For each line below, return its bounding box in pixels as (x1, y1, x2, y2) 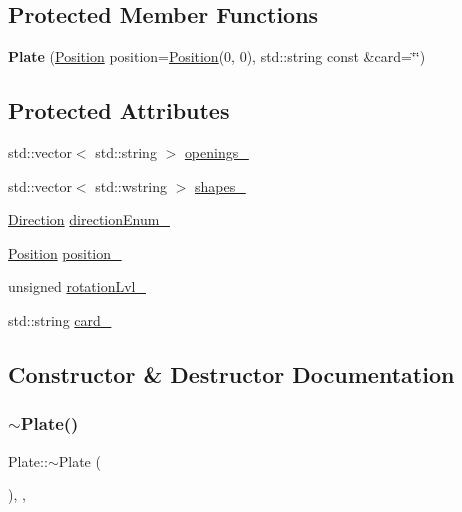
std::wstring (95, 175, 167, 196)
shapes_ (194, 175, 246, 196)
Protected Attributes (8, 95, 230, 126)
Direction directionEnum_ (8, 209, 170, 230)
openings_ (184, 142, 249, 162)
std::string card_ (8, 309, 112, 330)
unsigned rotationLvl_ (8, 276, 147, 297)
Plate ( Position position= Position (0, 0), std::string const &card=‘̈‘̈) (8, 46, 426, 67)
